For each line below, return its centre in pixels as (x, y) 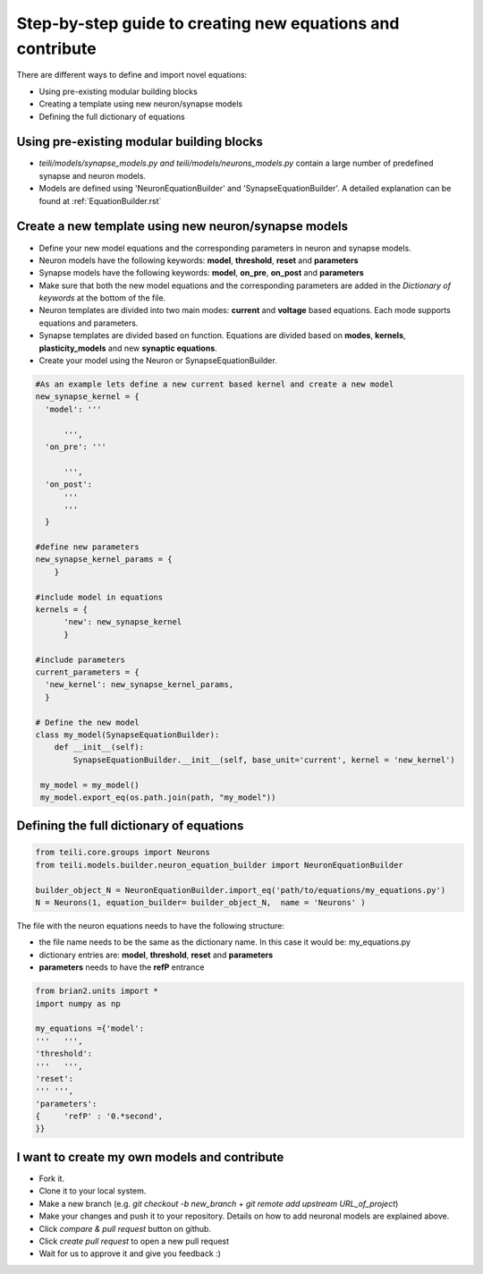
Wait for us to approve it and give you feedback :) (130, 1253)
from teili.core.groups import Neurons (123, 853)
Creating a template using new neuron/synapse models (141, 104)
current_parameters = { (88, 672)
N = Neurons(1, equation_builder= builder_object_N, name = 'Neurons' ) (200, 903)
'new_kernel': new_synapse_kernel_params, (140, 685)
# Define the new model (88, 722)
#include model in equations (99, 597)
